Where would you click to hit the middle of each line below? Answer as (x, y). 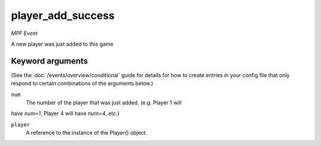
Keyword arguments (50, 61)
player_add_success (63, 15)
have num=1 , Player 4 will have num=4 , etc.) (65, 113)
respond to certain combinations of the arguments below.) (82, 84)
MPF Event (24, 33)
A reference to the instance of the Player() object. (86, 133)
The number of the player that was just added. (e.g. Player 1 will (104, 103)
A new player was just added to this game (62, 44)
